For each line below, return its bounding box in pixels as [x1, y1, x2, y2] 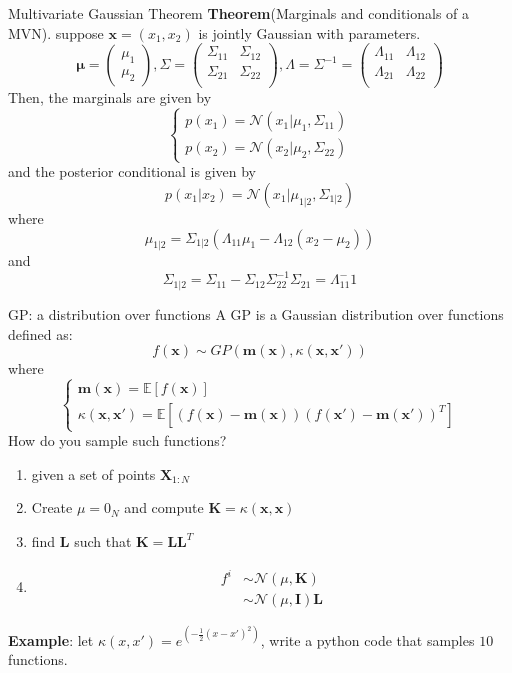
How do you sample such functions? [8, 430, 227, 451]
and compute [124, 497, 204, 518]
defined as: [8, 323, 73, 344]
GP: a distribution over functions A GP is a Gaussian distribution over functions [8, 303, 504, 324]
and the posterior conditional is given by [8, 161, 256, 182]
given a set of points [31, 463, 156, 484]
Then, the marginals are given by [8, 87, 212, 108]
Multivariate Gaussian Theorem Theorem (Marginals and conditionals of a [8, 3, 470, 23]
